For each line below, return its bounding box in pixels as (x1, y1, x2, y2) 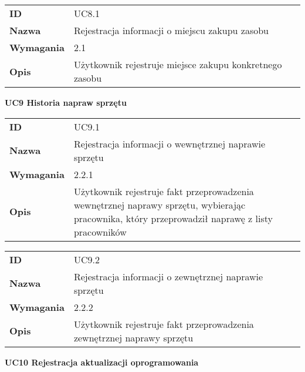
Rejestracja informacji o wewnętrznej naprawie (73, 136, 266, 150)
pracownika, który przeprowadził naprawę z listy (73, 211, 273, 225)
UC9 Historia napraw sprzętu (5, 96, 127, 108)
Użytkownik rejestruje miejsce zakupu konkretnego (73, 58, 282, 71)
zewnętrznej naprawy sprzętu (73, 330, 194, 344)
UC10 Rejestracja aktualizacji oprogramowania (5, 356, 199, 368)
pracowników (73, 224, 127, 239)
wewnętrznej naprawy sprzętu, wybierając (73, 197, 246, 212)
